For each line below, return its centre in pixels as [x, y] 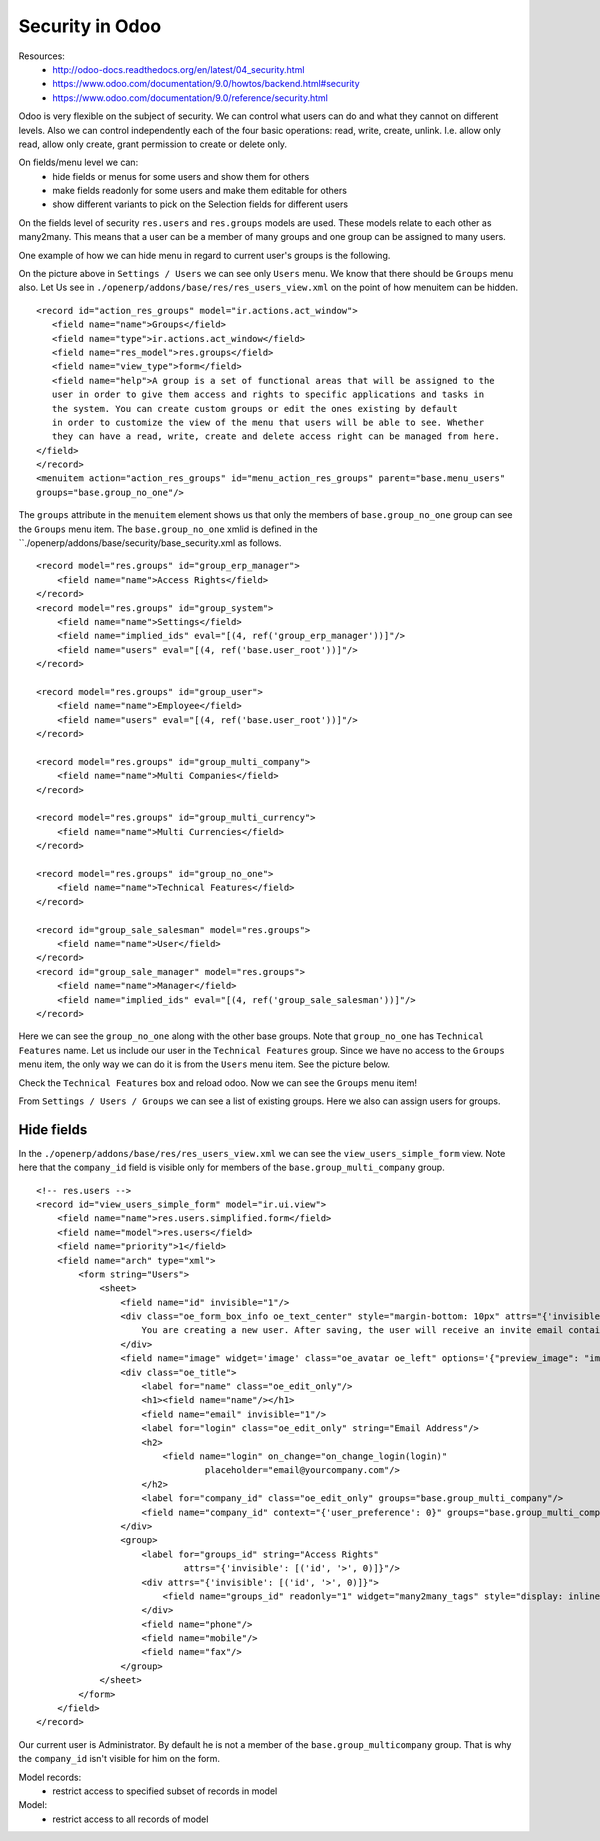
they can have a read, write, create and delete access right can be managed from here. [275, 436]
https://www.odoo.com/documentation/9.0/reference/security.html [190, 97]
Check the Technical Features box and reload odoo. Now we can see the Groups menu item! [217, 1082]
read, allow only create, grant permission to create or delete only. [153, 144]
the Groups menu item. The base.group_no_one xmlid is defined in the [168, 529]
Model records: [50, 1777]
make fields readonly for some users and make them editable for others [199, 191]
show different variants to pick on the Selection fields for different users [200, 204]
